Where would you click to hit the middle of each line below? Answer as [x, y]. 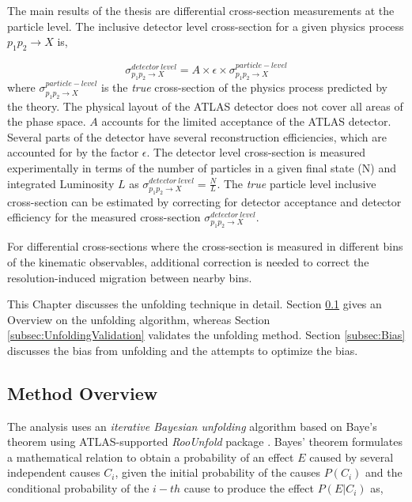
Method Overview [83, 393]
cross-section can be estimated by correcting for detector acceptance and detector [204, 201]
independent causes [54, 472]
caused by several [352, 457]
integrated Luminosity [61, 183]
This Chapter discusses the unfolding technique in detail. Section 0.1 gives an [195, 304]
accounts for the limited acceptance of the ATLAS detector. [246, 121]
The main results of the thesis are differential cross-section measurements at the [201, 10]
